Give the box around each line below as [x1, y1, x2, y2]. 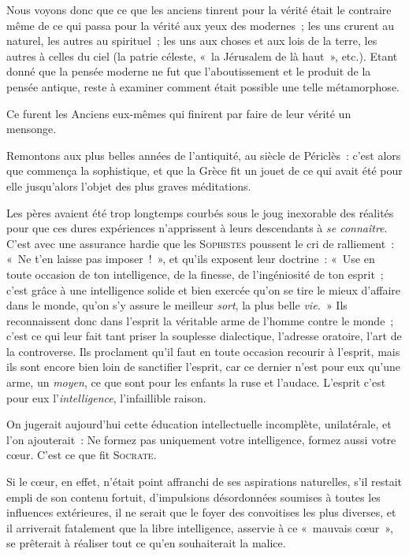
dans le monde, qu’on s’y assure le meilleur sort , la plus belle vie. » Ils [6, 297, 348, 313]
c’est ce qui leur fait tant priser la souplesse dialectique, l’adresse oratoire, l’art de [6, 328, 402, 344]
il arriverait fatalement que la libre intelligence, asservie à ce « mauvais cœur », [6, 519, 393, 536]
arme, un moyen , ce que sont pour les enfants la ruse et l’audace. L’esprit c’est [6, 374, 386, 391]
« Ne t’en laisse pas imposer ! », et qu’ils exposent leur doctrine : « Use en [6, 250, 375, 267]
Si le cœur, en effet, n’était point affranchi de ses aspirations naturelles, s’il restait [6, 473, 402, 490]
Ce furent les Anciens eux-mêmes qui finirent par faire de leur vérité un [6, 105, 351, 121]
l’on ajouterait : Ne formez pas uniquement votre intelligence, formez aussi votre [6, 431, 396, 447]
